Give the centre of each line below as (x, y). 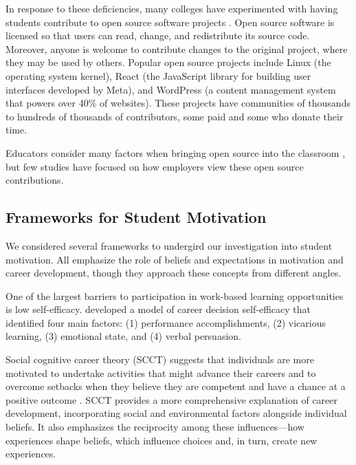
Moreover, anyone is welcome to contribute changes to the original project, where (177, 48)
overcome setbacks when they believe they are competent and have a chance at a (176, 386)
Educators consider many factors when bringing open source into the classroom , (176, 152)
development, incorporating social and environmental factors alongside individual (176, 413)
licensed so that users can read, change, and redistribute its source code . (158, 35)
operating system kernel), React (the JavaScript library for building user (158, 75)
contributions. (35, 180)
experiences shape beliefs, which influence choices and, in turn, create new (162, 440)
